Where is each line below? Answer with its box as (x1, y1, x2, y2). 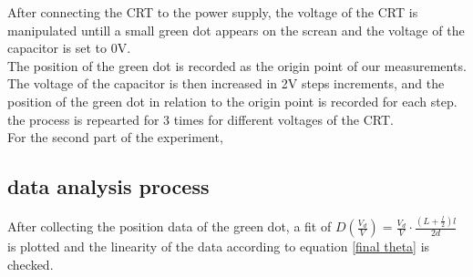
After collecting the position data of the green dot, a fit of (7, 217, 332, 236)
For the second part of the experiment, (7, 128, 223, 147)
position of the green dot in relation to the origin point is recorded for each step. (7, 91, 458, 110)
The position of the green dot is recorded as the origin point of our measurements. (7, 56, 467, 75)
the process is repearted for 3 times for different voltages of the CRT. (7, 109, 394, 128)
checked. (7, 254, 54, 273)
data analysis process (7, 172, 210, 200)
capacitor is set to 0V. (7, 38, 131, 57)
